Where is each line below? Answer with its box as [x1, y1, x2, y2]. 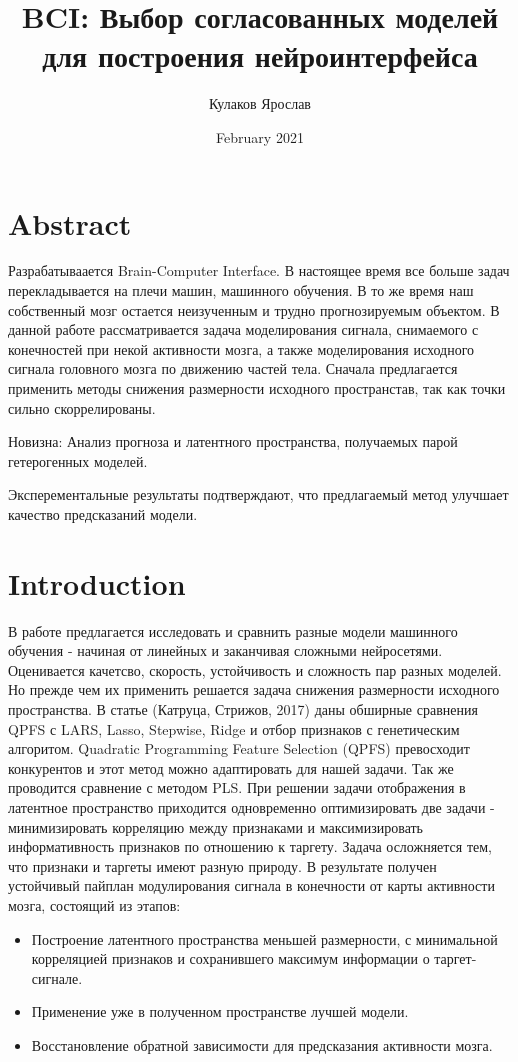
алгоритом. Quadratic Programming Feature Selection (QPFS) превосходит [8, 738, 470, 759]
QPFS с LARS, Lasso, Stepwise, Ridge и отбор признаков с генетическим [8, 718, 460, 739]
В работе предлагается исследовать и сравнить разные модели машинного [8, 620, 458, 641]
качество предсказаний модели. [8, 503, 198, 524]
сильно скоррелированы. [8, 397, 156, 418]
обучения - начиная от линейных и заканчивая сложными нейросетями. [8, 640, 443, 661]
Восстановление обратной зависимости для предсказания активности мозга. [31, 1034, 493, 1055]
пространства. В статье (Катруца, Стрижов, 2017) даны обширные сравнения [8, 699, 478, 720]
